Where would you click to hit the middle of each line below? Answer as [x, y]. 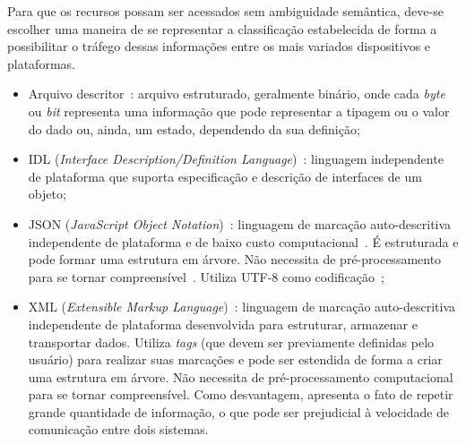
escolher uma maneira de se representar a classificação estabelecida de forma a [222, 28]
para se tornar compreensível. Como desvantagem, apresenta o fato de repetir [241, 394]
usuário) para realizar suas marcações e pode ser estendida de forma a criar [235, 359]
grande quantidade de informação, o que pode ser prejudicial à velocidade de [239, 411]
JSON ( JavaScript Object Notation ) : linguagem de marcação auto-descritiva [240, 223]
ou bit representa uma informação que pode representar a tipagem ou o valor [239, 111]
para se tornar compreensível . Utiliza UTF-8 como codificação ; [206, 276]
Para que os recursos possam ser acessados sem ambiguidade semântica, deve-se [225, 11]
